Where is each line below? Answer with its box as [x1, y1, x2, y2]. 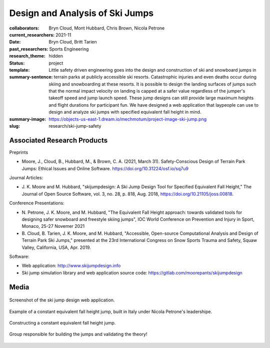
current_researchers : [9, 32, 55, 38]
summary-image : [9, 116, 46, 122]
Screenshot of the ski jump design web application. [9, 297, 115, 303]
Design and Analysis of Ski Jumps [9, 8, 154, 19]
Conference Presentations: [9, 200, 64, 206]
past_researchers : [9, 46, 48, 52]
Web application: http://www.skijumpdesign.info [21, 263, 121, 269]
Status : [9, 60, 25, 66]
